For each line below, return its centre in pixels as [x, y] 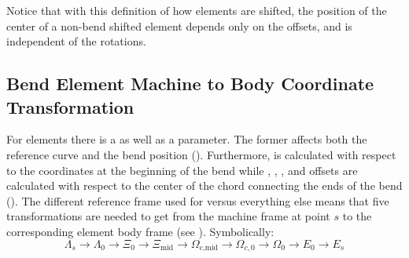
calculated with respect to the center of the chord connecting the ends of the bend [204, 185]
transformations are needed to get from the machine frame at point [168, 216]
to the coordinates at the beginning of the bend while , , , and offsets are [182, 170]
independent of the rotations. [76, 41]
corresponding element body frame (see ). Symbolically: [140, 231]
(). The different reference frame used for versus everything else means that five [198, 200]
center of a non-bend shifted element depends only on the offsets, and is [179, 25]
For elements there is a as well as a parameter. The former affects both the [187, 139]
